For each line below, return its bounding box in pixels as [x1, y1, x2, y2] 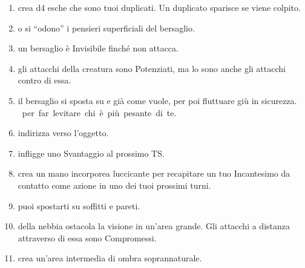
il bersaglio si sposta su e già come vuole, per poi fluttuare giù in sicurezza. [18, 94, 297, 106]
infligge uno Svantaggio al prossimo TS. [18, 146, 165, 159]
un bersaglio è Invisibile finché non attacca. [18, 42, 179, 54]
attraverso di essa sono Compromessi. [18, 231, 157, 244]
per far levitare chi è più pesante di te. [22, 106, 177, 119]
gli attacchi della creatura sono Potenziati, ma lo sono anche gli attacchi [18, 62, 286, 74]
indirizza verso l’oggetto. [18, 126, 109, 139]
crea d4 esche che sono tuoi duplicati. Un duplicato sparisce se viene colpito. [18, 1, 301, 13]
